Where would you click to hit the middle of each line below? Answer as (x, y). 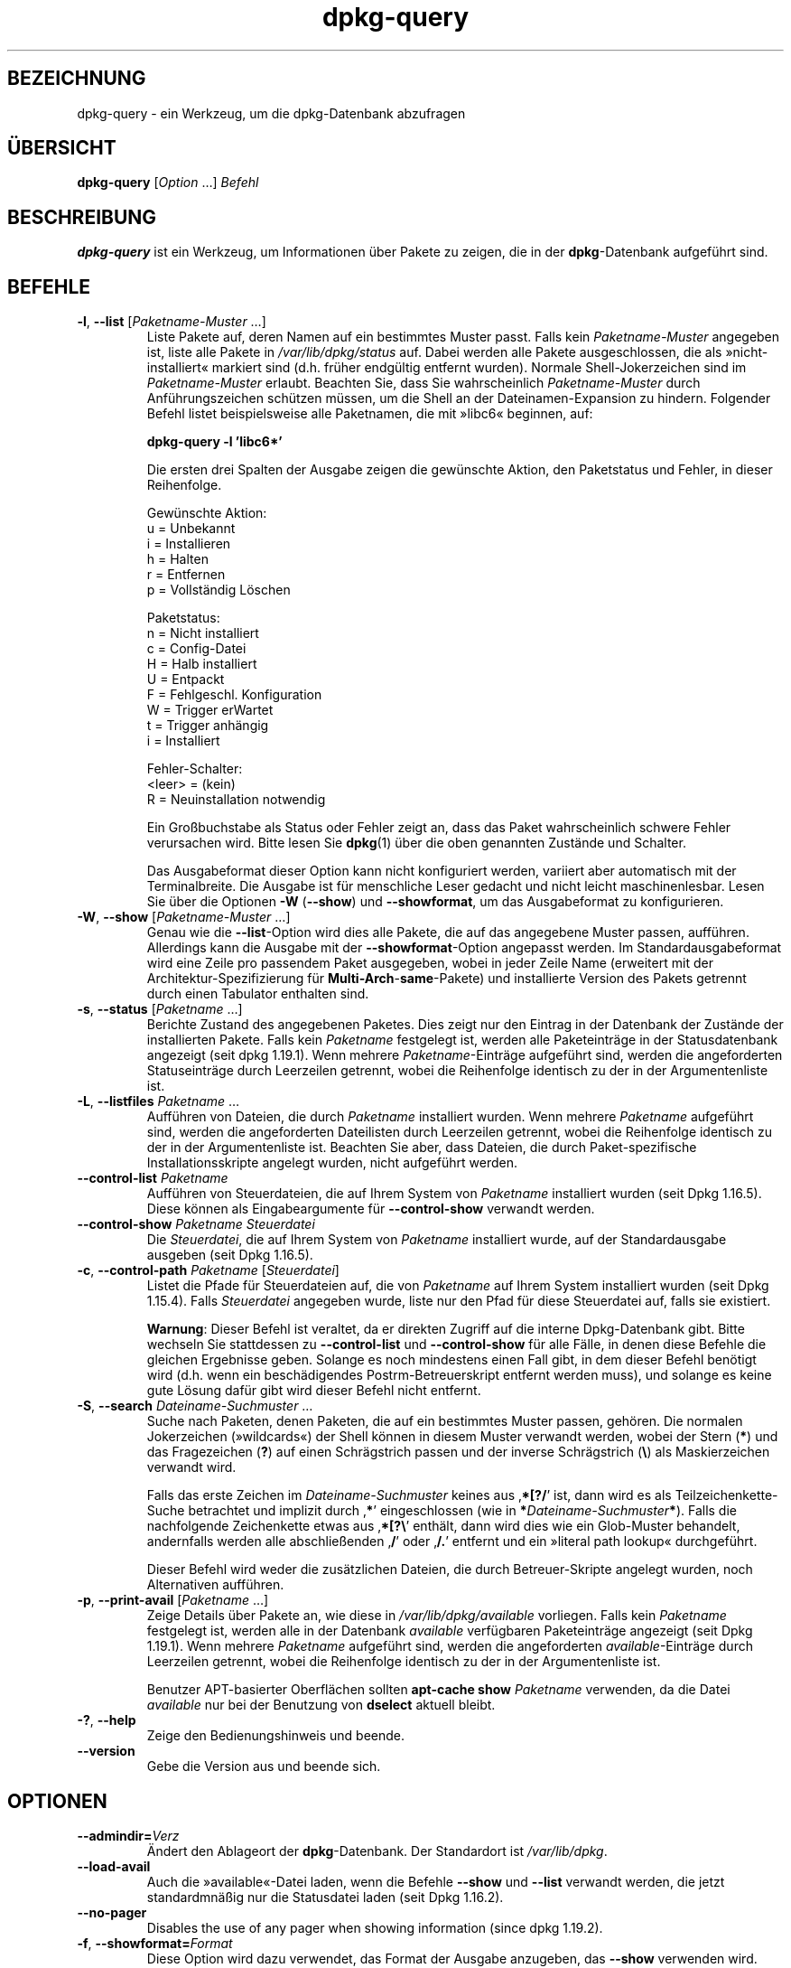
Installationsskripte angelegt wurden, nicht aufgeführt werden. (332, 1163)
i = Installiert (183, 741)
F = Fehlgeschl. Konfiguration (234, 695)
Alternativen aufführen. (215, 1585)
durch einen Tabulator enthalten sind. (258, 994)
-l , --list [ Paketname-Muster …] (172, 322)
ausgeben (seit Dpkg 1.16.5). (230, 1255)
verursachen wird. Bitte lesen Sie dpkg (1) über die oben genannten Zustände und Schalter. (416, 843)
